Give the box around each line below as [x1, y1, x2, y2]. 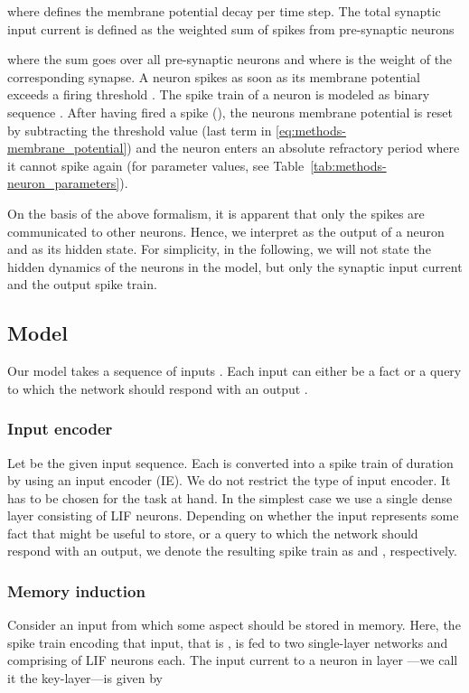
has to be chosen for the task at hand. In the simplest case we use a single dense [7, 488, 453, 507]
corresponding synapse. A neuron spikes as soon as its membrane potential [7, 67, 421, 86]
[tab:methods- [310, 155, 387, 174]
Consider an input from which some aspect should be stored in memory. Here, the [7, 615, 461, 634]
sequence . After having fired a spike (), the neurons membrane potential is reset [7, 102, 453, 121]
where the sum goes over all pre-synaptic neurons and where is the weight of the [7, 50, 453, 69]
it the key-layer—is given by [7, 669, 163, 688]
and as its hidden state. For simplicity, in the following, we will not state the [7, 239, 431, 258]
